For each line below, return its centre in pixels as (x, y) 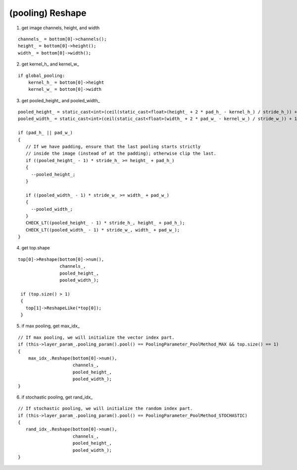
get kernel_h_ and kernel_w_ (50, 64)
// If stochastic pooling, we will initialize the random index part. (105, 409)
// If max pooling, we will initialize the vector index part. (96, 337)
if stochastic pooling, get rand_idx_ (57, 397)
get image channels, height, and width (61, 28)
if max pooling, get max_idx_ (51, 326)
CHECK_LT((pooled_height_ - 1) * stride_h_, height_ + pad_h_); (105, 223)
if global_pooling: (42, 75)
